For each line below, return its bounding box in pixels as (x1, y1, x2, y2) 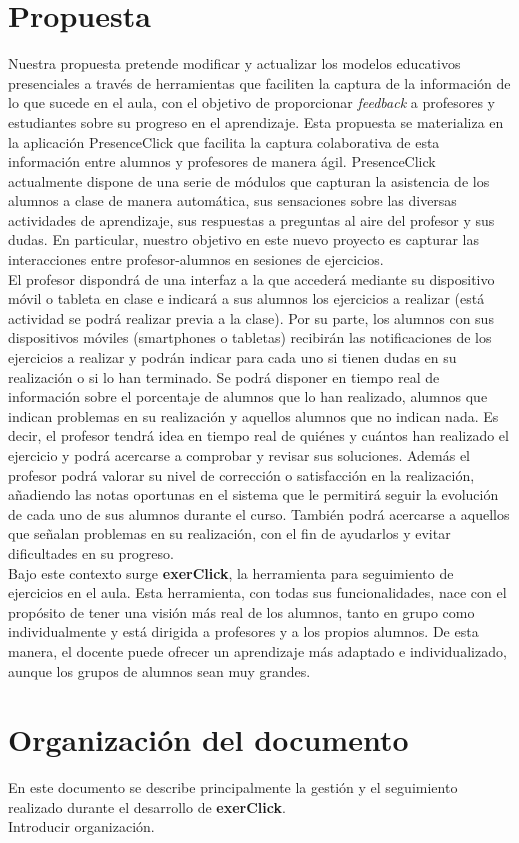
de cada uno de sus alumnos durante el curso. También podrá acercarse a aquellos (8, 503, 510, 524)
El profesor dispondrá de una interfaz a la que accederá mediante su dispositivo (8, 268, 495, 289)
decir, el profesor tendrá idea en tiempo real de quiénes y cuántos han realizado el (8, 425, 509, 446)
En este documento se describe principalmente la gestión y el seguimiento (8, 777, 458, 798)
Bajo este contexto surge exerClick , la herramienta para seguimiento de (8, 562, 454, 583)
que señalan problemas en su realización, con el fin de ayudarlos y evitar (8, 523, 451, 544)
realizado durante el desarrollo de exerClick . (8, 796, 286, 817)
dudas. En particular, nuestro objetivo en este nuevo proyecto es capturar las (8, 229, 479, 250)
